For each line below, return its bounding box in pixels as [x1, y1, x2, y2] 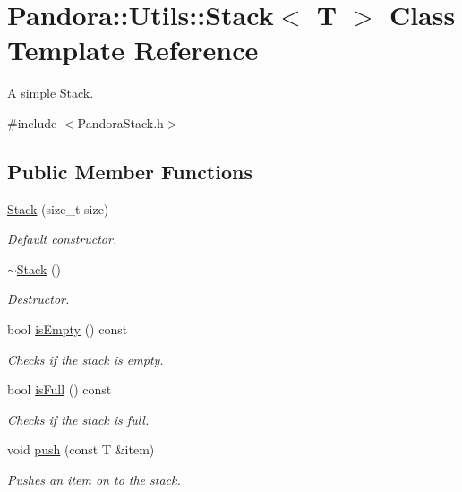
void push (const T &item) [7, 440, 155, 459]
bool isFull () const [7, 380, 112, 399]
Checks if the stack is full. [7, 410, 150, 428]
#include [7, 113, 57, 132]
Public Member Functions [7, 157, 252, 185]
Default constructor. [7, 229, 117, 248]
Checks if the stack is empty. [7, 350, 164, 368]
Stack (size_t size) [7, 199, 109, 218]
